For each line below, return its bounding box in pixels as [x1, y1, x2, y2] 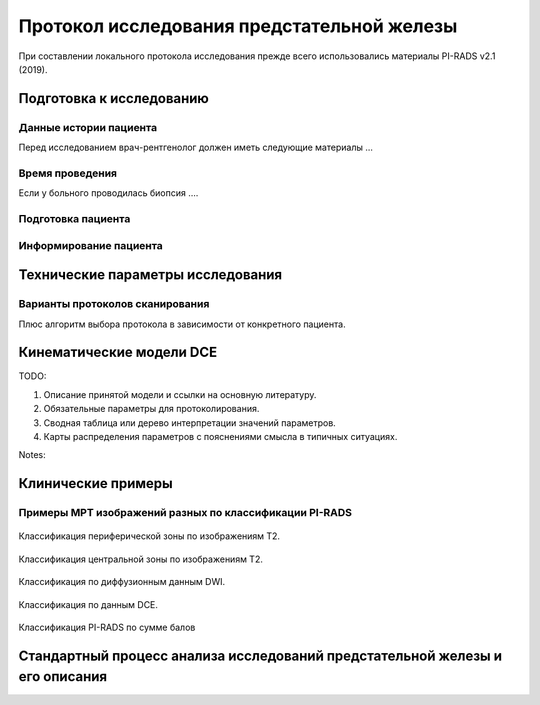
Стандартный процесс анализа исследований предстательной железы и [18, 647, 503, 664]
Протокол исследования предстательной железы [18, 15, 458, 37]
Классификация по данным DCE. [18, 598, 159, 610]
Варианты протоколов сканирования [18, 297, 210, 311]
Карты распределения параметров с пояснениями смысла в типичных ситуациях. [43, 430, 398, 442]
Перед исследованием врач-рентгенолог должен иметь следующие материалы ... [18, 141, 374, 154]
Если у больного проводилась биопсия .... [18, 187, 199, 199]
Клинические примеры [18, 475, 174, 492]
